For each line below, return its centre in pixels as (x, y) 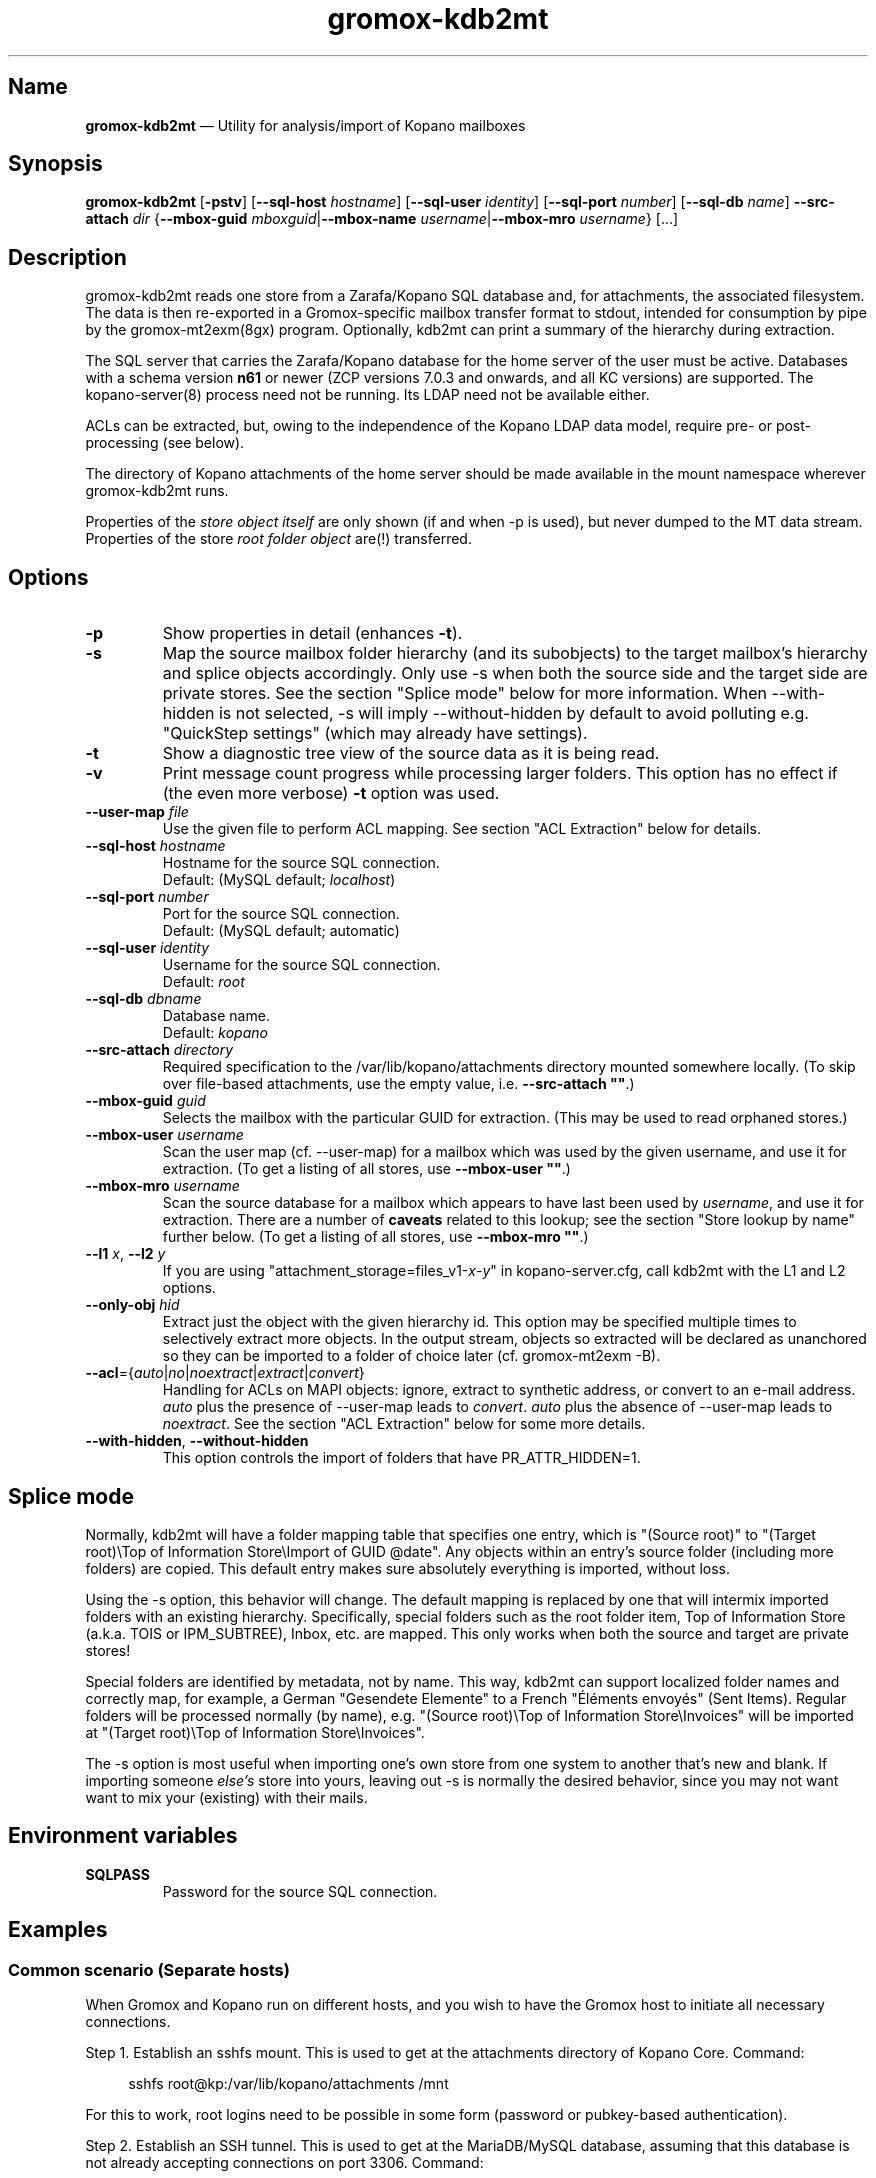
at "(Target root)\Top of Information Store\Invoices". (255, 1732)
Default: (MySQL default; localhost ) (279, 880)
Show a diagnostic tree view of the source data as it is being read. (411, 753)
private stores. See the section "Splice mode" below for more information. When (464, 693)
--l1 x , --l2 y (125, 1254)
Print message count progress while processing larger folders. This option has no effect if (500, 773)
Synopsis (55, 164)
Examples (58, 1930)
